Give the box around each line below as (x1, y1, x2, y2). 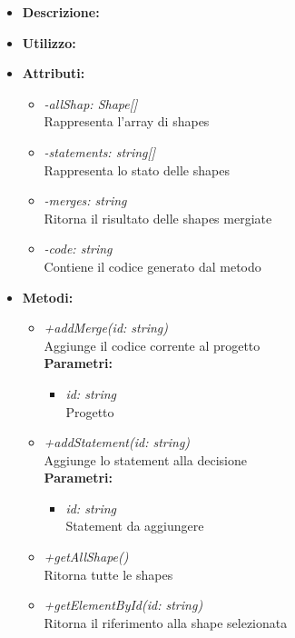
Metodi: (22, 287, 74, 306)
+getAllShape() (44, 547, 129, 566)
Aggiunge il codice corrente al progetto (44, 335, 261, 354)
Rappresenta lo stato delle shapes (44, 160, 230, 179)
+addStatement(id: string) (44, 433, 191, 452)
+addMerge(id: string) (44, 318, 168, 337)
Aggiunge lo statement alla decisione (44, 450, 247, 469)
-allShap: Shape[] (44, 94, 138, 113)
